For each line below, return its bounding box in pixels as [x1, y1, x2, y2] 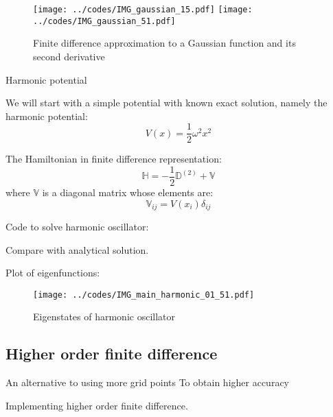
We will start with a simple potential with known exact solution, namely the [5, 95, 328, 110]
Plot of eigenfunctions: [5, 265, 100, 280]
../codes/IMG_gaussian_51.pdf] [33, 16, 176, 26]
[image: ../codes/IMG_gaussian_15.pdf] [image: [33, 5, 253, 14]
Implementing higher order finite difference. [5, 398, 188, 412]
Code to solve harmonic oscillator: [5, 219, 149, 234]
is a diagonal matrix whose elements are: [42, 185, 214, 199]
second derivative [33, 49, 105, 63]
